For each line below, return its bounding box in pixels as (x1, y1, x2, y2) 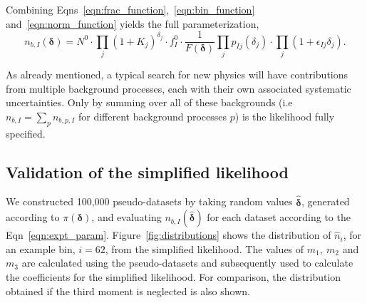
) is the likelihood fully (234, 108, 335, 123)
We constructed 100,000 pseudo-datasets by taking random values (6, 194, 293, 209)
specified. (6, 125, 46, 140)
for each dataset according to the (207, 210, 351, 225)
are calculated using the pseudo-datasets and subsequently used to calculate (21, 255, 353, 270)
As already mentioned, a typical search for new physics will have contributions (6, 66, 348, 81)
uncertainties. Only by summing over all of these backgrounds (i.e (6, 95, 293, 110)
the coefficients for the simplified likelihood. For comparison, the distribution (6, 269, 341, 284)
